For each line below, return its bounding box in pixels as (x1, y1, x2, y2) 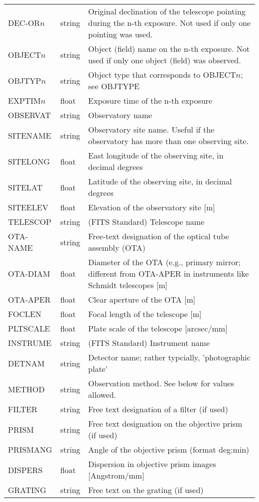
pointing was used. (88, 28, 153, 40)
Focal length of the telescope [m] (88, 308, 202, 320)
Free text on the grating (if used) (88, 484, 204, 496)
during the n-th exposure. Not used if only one (88, 17, 251, 28)
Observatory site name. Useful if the (88, 124, 215, 135)
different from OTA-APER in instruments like (88, 268, 249, 279)
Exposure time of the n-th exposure (88, 95, 212, 106)
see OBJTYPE (88, 80, 140, 92)
